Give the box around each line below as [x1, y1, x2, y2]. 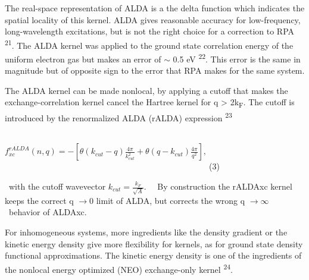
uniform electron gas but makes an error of [5, 52, 161, 65]
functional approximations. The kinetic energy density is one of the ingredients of [5, 249, 302, 262]
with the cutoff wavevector [8, 180, 106, 193]
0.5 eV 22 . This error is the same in [173, 51, 301, 65]
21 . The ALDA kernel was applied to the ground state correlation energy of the [5, 37, 294, 51]
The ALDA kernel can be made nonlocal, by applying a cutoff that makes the [5, 84, 288, 96]
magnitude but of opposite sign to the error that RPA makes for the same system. [5, 64, 305, 77]
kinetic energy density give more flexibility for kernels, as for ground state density [5, 237, 303, 250]
